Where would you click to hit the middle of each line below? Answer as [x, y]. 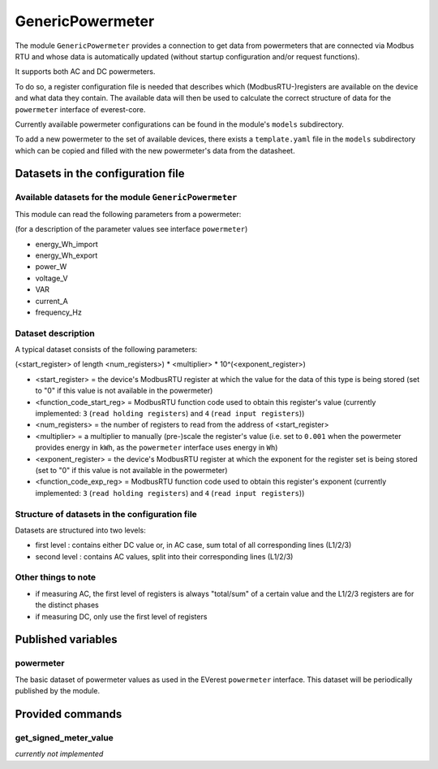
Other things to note [56, 577]
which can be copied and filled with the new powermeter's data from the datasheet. [155, 150]
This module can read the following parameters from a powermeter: [128, 214]
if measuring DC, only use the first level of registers [121, 616]
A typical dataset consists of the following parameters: [106, 350]
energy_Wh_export [67, 255]
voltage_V [52, 278]
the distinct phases [67, 605]
